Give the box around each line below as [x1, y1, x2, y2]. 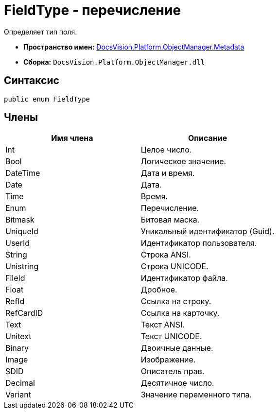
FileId [5, 273, 25, 283]
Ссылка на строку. [140, 296, 211, 307]
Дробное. [140, 285, 177, 295]
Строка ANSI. [140, 250, 191, 260]
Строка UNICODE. [140, 261, 208, 272]
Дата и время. [140, 168, 195, 178]
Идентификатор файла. [140, 273, 228, 283]
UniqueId [5, 226, 38, 237]
